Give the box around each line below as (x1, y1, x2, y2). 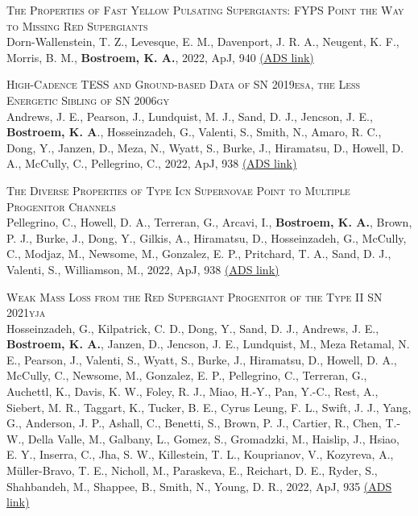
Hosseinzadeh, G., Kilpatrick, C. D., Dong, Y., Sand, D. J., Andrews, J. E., (6, 319, 379, 336)
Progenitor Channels (6, 198, 116, 214)
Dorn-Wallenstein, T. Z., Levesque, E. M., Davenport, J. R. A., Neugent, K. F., (6, 33, 399, 50)
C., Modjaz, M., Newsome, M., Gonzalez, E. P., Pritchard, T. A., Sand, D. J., (6, 245, 391, 262)
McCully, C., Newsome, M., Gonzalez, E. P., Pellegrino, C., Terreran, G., (6, 367, 367, 384)
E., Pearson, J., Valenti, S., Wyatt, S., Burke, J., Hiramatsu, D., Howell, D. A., (6, 351, 397, 368)
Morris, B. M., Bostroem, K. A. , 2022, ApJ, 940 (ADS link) (6, 48, 314, 65)
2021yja (6, 304, 46, 321)
